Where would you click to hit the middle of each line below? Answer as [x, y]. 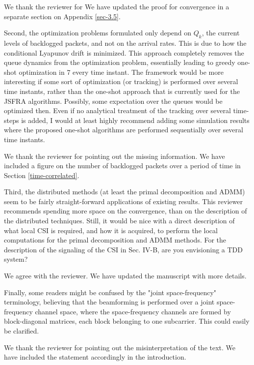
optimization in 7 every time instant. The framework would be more [121, 72]
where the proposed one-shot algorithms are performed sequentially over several [124, 130]
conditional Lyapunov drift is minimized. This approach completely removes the [124, 52]
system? [16, 259]
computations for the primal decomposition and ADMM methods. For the [115, 240]
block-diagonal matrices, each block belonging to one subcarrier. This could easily [127, 321]
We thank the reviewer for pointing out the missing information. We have [114, 156]
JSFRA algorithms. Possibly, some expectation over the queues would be [113, 101]
